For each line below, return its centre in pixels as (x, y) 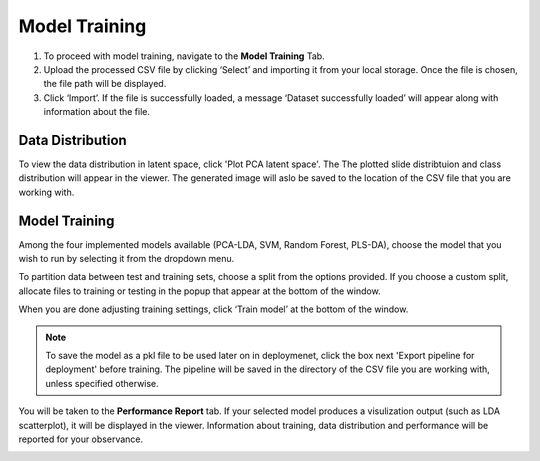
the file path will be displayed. (105, 84)
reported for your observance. (81, 439)
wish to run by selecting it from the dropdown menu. (126, 259)
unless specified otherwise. (102, 383)
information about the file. (96, 112)
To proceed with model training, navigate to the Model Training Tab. (184, 56)
